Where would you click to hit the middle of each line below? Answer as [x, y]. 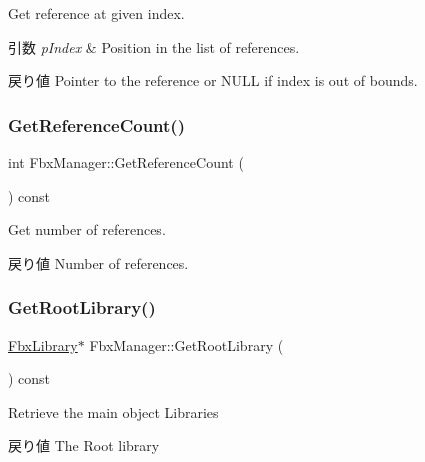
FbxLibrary [43, 344]
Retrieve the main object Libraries [113, 411]
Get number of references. [87, 229]
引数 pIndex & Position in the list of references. [154, 46]
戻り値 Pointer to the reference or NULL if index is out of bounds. [213, 80]
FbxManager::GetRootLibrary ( [186, 344]
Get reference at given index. [96, 13]
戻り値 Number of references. [98, 262]
